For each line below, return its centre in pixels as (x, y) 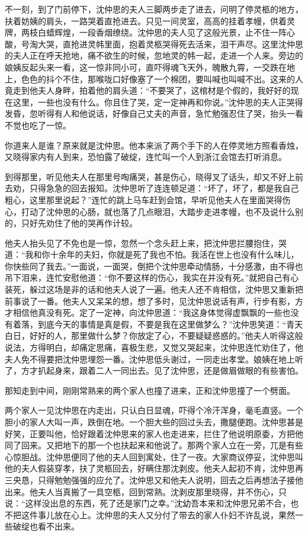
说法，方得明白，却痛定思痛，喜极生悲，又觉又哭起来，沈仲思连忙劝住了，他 (154, 347)
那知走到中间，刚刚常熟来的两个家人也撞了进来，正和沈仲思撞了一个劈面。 (150, 390)
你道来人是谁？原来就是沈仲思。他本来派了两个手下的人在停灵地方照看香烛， (154, 145)
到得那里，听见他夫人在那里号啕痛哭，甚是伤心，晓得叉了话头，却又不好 (146, 176)
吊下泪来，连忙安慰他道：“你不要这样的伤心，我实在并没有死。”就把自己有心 (152, 277)
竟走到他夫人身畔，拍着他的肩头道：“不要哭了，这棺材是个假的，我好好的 (148, 90)
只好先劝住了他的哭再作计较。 (79, 223)
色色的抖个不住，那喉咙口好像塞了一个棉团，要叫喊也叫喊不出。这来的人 (162, 78)
